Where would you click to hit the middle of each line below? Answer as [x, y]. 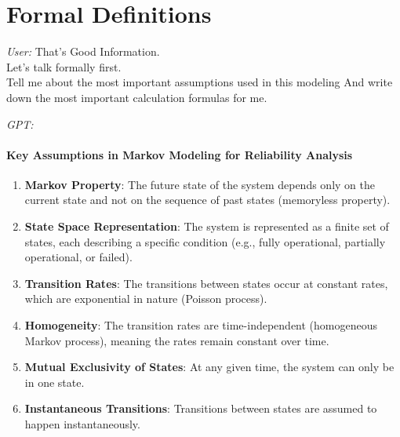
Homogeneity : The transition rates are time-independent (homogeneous [201, 325]
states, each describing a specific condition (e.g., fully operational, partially [205, 241]
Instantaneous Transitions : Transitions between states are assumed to [201, 408]
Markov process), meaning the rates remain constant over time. [177, 340]
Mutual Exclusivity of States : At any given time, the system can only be [209, 367]
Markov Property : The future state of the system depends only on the [200, 184]
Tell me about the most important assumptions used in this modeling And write [200, 82]
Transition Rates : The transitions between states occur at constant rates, [206, 283]
